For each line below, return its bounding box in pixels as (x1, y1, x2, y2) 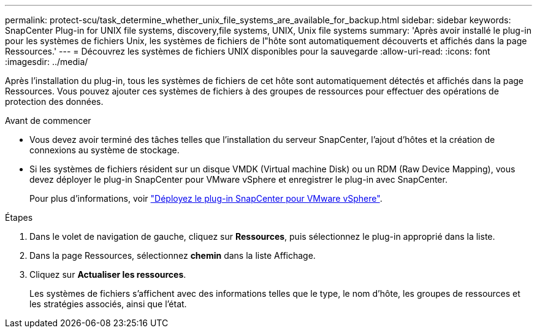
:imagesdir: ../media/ (5, 56, 88, 67)
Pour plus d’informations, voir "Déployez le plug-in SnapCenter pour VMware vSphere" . (29, 193, 383, 204)
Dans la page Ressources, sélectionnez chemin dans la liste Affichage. (29, 250, 316, 261)
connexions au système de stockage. (29, 145, 180, 155)
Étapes (5, 212, 33, 223)
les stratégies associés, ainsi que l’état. (29, 299, 187, 309)
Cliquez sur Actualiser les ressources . (29, 269, 186, 280)
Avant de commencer (5, 115, 91, 126)
